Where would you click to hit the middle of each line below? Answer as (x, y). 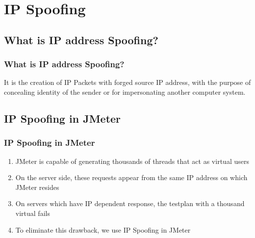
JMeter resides (37, 187)
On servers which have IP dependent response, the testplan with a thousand (130, 203)
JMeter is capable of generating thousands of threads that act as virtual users (132, 161)
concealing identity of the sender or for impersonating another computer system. (125, 92)
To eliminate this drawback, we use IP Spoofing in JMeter (103, 229)
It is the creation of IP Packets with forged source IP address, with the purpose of (127, 82)
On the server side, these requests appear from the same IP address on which (131, 177)
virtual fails (33, 213)
